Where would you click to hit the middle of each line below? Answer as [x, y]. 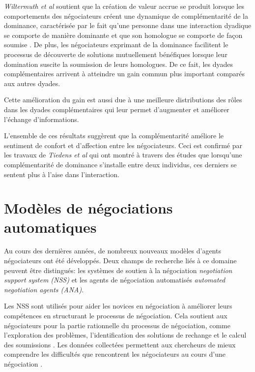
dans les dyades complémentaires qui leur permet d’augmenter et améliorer [117, 109]
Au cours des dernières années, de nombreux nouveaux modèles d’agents [113, 251]
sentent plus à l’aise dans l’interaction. [62, 174]
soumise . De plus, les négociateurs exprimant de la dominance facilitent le [116, 45]
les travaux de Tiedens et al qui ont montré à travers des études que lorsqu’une [123, 155]
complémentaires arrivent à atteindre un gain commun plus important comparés [125, 74]
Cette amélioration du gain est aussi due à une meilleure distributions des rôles [123, 100]
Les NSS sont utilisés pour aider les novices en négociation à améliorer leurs [118, 306]
